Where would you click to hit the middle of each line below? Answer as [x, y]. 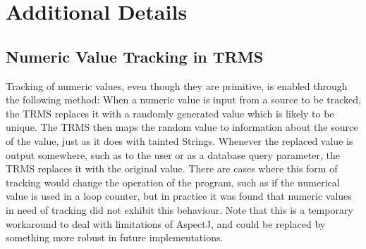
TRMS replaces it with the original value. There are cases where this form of [172, 168]
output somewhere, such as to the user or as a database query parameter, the [173, 154]
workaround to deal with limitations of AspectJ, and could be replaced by [166, 223]
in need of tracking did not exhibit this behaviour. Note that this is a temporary [179, 209]
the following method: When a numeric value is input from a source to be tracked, [183, 100]
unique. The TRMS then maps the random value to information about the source [182, 127]
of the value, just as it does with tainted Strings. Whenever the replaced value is [179, 140]
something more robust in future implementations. [115, 237]
